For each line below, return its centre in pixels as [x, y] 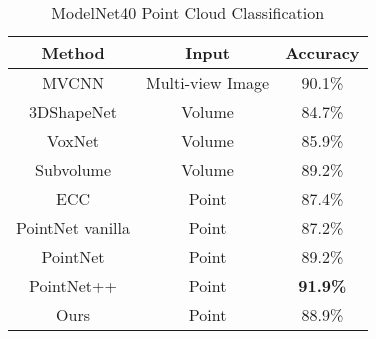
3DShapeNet [73, 111]
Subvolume [73, 169]
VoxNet [73, 140]
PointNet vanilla [73, 227]
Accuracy [322, 52]
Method [73, 52]
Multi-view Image [208, 82]
